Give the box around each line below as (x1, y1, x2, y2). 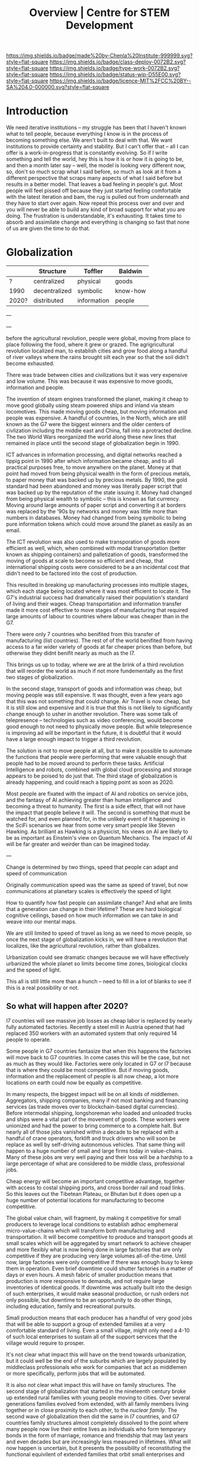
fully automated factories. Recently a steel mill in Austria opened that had (6, 1023, 185, 1030)
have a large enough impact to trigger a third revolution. (6, 736, 142, 743)
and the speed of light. (6, 966, 62, 973)
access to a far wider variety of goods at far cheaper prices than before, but (6, 643, 192, 650)
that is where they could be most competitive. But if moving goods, (6, 1066, 170, 1074)
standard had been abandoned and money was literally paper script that (6, 483, 182, 490)
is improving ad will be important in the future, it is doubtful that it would (6, 729, 182, 737)
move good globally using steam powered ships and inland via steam (6, 402, 175, 409)
